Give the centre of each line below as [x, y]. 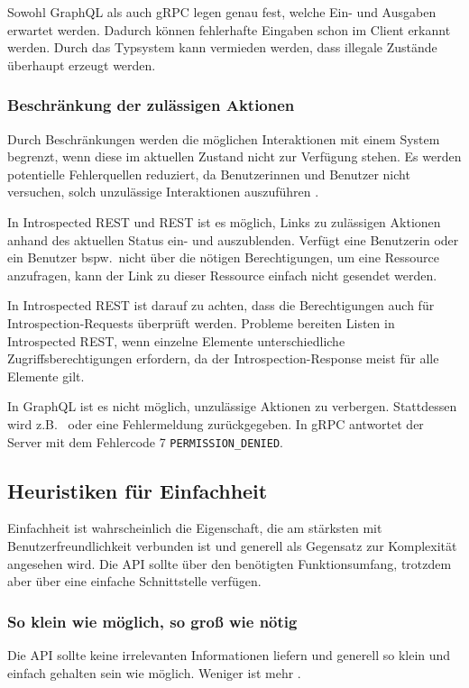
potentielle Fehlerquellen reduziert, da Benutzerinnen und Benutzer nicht [209, 174]
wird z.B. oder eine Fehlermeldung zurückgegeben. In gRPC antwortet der [216, 423]
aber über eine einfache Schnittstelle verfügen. [134, 581]
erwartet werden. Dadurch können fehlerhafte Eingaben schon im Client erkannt [229, 29]
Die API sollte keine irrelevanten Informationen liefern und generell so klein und [229, 654]
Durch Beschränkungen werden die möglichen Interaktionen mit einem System [224, 138]
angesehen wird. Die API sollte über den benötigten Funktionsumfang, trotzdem [230, 563]
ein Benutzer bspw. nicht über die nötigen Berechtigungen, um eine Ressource [223, 257]
